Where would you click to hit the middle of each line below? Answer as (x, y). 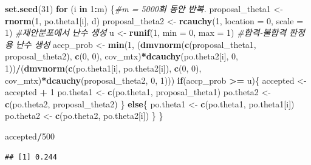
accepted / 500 (30, 136)
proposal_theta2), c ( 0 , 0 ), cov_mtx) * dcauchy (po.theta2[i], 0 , (121, 56)
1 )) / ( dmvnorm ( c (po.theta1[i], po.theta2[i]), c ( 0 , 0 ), (103, 68)
